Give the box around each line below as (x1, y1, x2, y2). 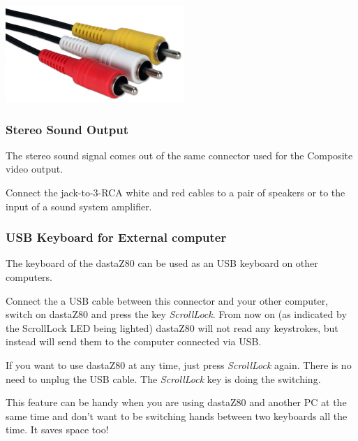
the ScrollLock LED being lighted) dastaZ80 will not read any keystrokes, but (6, 320, 338, 335)
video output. (6, 161, 64, 176)
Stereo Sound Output (6, 120, 129, 138)
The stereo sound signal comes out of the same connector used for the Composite (6, 147, 353, 162)
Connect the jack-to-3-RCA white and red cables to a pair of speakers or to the (6, 185, 345, 199)
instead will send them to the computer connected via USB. (6, 334, 262, 349)
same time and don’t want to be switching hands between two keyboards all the (6, 408, 348, 423)
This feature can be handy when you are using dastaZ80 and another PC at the (6, 395, 347, 410)
